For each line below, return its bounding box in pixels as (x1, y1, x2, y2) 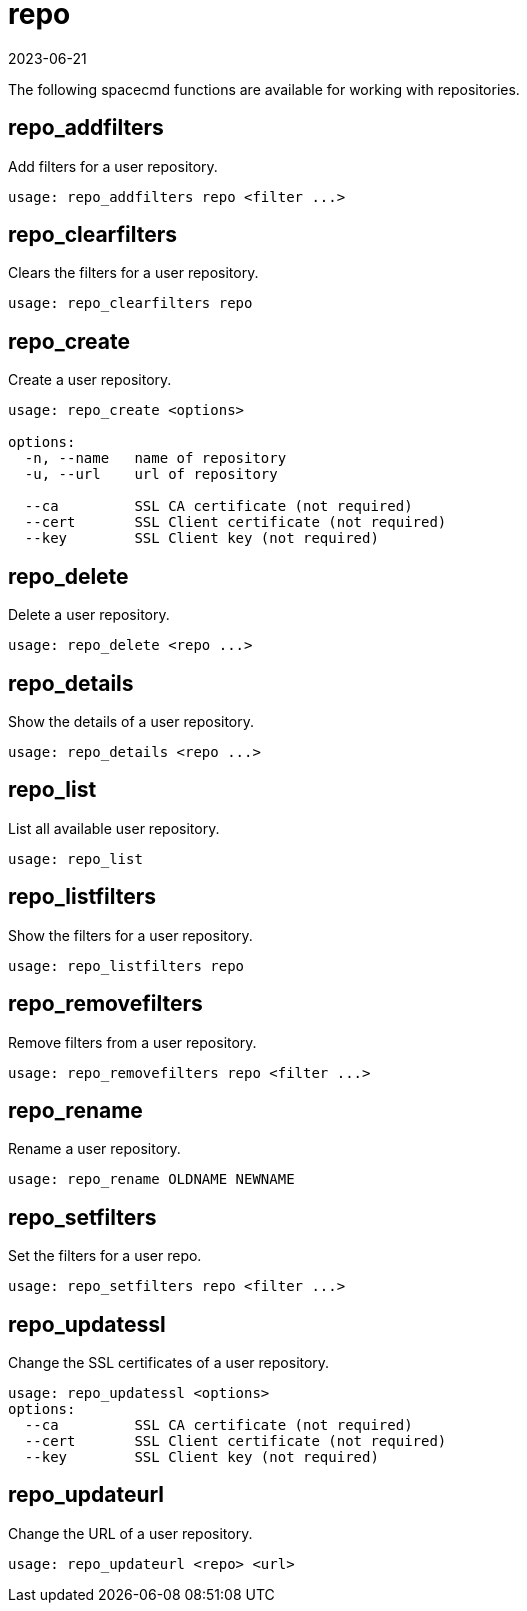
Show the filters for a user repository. (8, 926, 253, 944)
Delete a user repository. (8, 606, 170, 624)
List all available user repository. (8, 819, 220, 837)
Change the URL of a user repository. (8, 1524, 253, 1542)
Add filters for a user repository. (8, 157, 218, 175)
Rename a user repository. (8, 1140, 181, 1158)
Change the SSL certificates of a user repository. (8, 1354, 330, 1372)
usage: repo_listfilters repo (8, 957, 245, 974)
